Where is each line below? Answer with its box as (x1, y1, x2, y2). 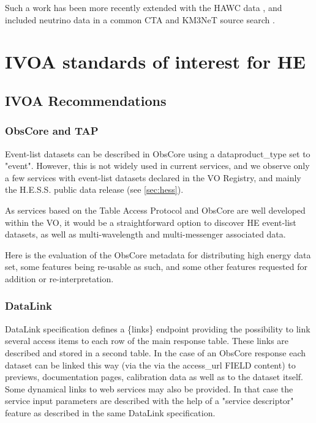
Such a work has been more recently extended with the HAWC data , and (5, 1, 282, 13)
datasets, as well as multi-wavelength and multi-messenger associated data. (5, 228, 286, 241)
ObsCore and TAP (5, 123, 99, 138)
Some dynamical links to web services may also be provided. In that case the (5, 382, 293, 395)
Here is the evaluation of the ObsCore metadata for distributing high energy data (5, 248, 311, 261)
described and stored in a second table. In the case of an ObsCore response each (5, 346, 306, 359)
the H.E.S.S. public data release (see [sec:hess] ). (5, 183, 184, 196)
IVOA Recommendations (5, 91, 167, 110)
